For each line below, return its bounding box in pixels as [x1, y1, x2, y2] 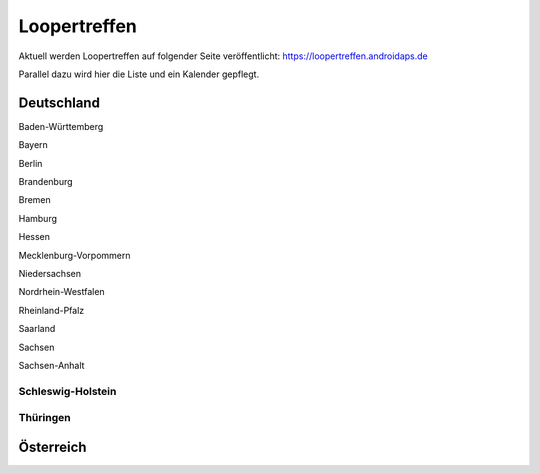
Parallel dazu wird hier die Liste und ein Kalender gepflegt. [18, 68, 260, 80]
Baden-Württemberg [18, 120, 104, 132]
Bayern [18, 139, 49, 151]
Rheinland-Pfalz [18, 304, 85, 316]
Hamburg [18, 212, 58, 224]
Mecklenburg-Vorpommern [18, 249, 131, 261]
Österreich [18, 438, 87, 455]
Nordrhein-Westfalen [18, 286, 105, 298]
